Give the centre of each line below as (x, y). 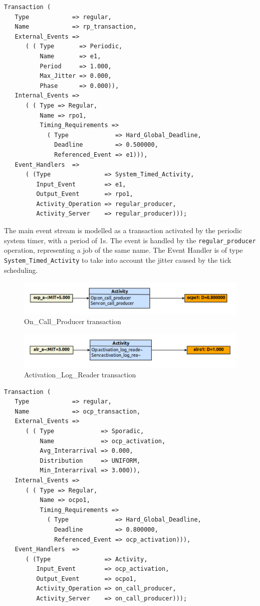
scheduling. (21, 270)
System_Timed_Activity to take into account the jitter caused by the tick (118, 260)
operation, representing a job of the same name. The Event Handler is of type (123, 250)
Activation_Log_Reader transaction (80, 375)
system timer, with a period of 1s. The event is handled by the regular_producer (130, 240)
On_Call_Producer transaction (73, 321)
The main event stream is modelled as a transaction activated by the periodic (123, 230)
